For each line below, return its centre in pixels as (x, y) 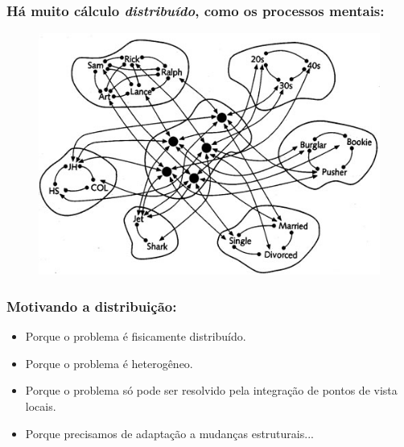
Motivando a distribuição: (92, 306)
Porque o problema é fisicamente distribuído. (136, 336)
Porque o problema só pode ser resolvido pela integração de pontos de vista (211, 390)
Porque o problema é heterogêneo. (109, 363)
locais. (41, 406)
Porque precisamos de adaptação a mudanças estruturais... (169, 433)
